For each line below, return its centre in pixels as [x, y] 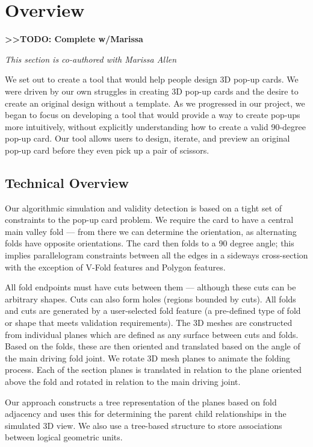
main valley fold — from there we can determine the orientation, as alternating [151, 231]
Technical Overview [67, 182]
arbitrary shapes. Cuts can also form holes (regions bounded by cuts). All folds [150, 299]
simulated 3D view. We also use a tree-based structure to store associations [144, 425]
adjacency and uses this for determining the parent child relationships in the [146, 414]
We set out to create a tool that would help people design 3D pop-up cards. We [152, 79]
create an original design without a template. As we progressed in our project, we [155, 103]
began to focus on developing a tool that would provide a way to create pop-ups [153, 115]
